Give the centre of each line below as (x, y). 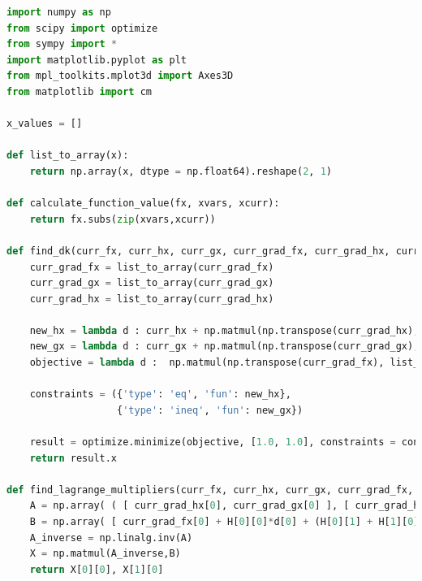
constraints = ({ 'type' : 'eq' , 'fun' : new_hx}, (160, 395)
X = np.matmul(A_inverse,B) (105, 554)
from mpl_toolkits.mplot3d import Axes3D (120, 76)
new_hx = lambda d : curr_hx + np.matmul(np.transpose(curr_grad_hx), (224, 330)
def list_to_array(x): (68, 156)
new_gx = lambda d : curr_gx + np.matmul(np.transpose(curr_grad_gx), (224, 347)
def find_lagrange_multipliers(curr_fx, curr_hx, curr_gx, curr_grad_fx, (210, 490)
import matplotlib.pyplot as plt (97, 60)
